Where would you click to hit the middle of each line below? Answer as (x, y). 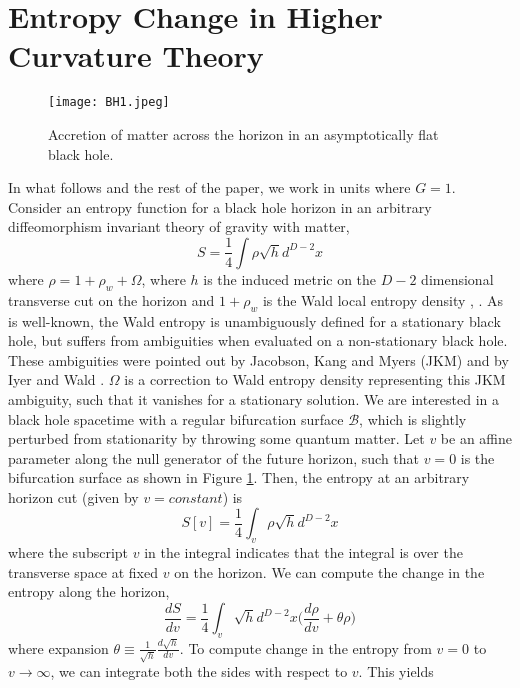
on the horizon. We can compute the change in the (329, 571)
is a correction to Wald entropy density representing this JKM (315, 379)
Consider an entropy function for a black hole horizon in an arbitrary (220, 206)
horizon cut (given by (73, 496)
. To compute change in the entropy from (305, 647)
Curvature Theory (136, 55)
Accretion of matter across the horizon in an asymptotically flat (243, 133)
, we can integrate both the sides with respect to (199, 671)
